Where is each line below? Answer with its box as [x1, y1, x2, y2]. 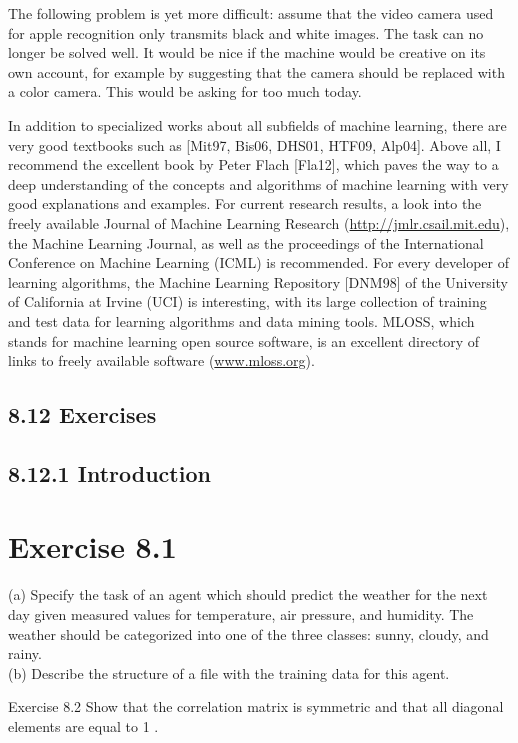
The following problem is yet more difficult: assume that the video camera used [8, 3, 494, 23]
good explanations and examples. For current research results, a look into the [8, 193, 482, 214]
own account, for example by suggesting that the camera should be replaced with [8, 61, 505, 82]
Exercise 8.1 [8, 526, 177, 567]
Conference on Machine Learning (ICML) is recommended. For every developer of [8, 252, 509, 273]
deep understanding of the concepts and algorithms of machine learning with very [8, 173, 509, 194]
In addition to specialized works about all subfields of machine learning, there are [8, 114, 507, 135]
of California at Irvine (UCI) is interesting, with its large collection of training [8, 291, 487, 312]
